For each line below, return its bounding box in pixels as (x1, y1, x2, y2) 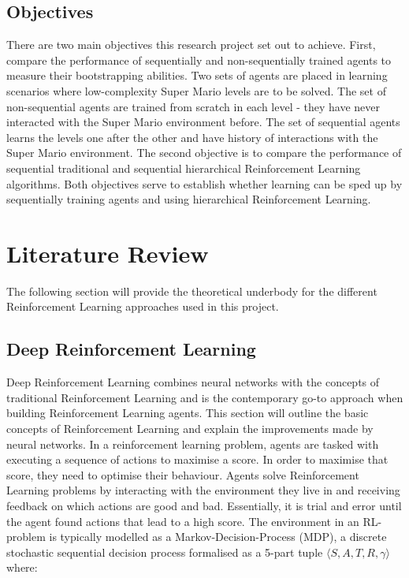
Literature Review (6, 237, 209, 269)
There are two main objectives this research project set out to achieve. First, (6, 36, 376, 53)
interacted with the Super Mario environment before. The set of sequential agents (6, 114, 400, 130)
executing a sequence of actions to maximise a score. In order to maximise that (6, 451, 389, 468)
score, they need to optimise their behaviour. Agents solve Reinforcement (6, 466, 359, 483)
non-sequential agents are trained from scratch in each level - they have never (6, 98, 381, 114)
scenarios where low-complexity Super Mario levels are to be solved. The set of (6, 82, 386, 99)
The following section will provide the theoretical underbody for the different (6, 282, 377, 299)
